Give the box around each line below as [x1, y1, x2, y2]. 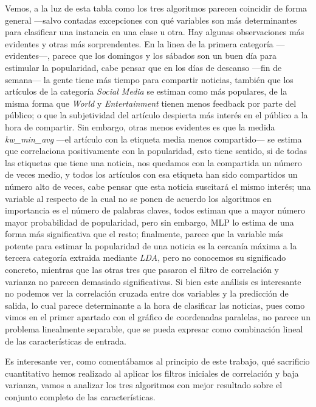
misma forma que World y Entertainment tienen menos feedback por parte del [5, 96, 297, 109]
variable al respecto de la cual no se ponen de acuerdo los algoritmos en [5, 192, 272, 204]
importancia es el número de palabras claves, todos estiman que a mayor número [5, 204, 306, 217]
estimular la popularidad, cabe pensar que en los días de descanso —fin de [5, 61, 282, 73]
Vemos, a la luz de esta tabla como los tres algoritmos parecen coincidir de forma [5, 2, 307, 14]
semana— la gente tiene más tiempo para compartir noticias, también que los [5, 73, 294, 86]
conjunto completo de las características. [5, 391, 156, 403]
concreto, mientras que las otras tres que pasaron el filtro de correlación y [5, 263, 279, 276]
